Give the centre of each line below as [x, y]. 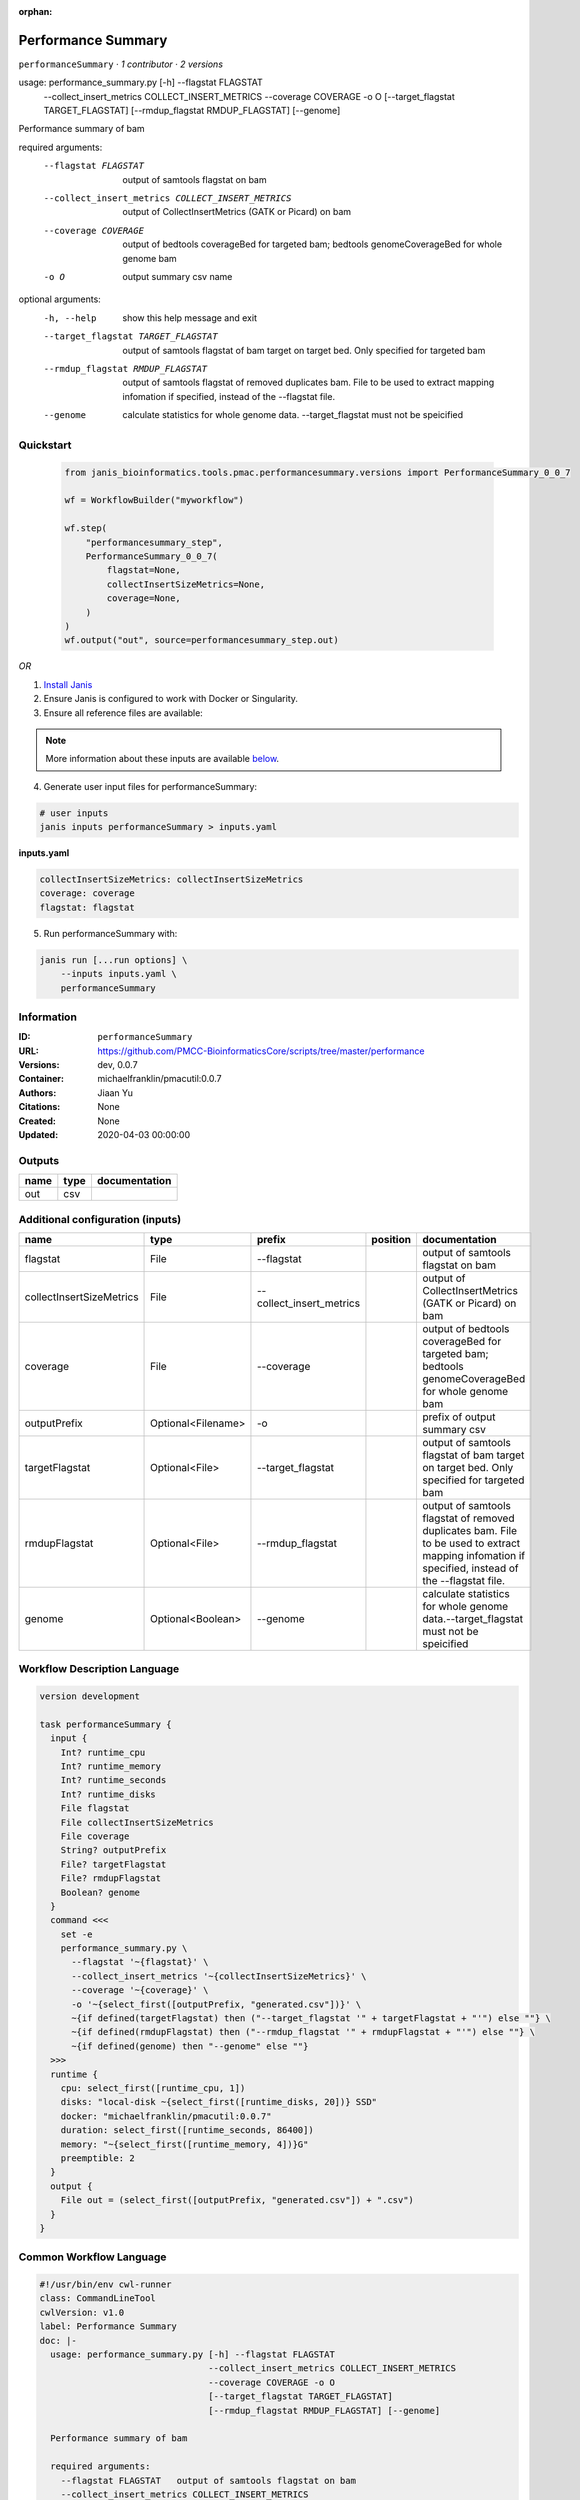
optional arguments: [60, 299]
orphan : [35, 11]
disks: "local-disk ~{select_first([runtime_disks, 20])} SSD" [219, 2102]
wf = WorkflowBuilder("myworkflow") [154, 500]
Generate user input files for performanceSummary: [150, 786]
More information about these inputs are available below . [162, 759]
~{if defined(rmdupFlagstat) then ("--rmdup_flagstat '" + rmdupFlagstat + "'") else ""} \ [303, 2032]
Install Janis [68, 684]
